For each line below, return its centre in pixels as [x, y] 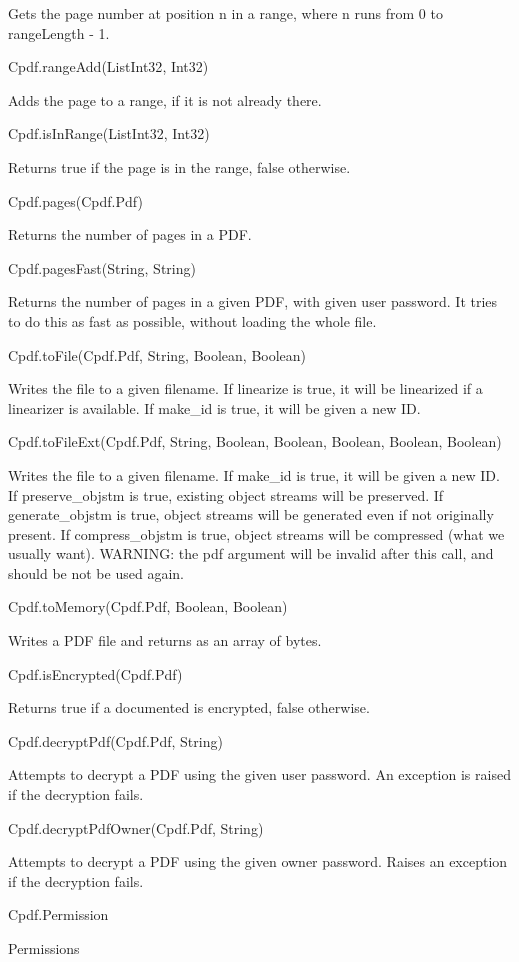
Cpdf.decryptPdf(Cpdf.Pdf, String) [115, 740]
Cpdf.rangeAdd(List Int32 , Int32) [108, 66]
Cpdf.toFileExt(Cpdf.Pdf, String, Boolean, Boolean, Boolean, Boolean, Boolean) [255, 441]
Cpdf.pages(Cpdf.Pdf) [75, 200]
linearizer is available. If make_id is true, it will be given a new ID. [214, 407]
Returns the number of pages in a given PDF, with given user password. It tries [253, 301]
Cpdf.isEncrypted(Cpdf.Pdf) [95, 673]
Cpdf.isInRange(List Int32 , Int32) [109, 133]
